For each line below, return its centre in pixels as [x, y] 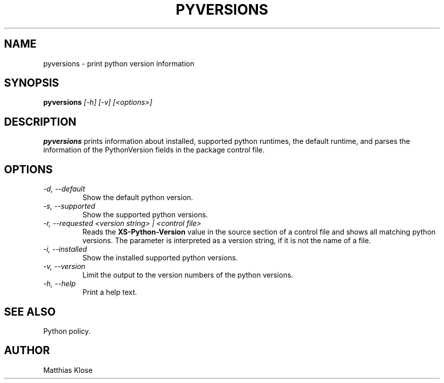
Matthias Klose [68, 370]
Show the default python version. [138, 198]
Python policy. [67, 331]
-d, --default [64, 189]
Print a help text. [110, 292]
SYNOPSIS [32, 83]
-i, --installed [65, 249]
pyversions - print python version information [119, 63]
